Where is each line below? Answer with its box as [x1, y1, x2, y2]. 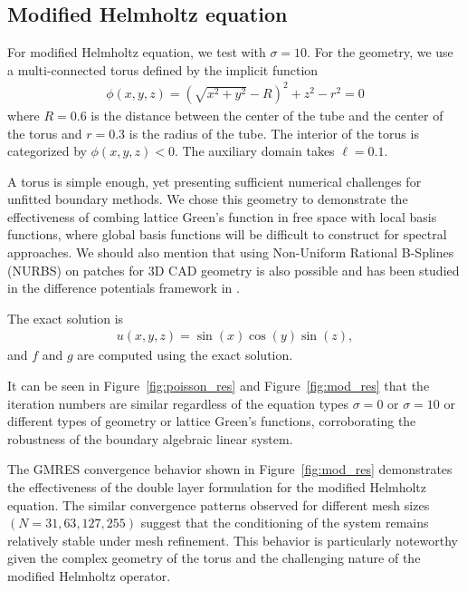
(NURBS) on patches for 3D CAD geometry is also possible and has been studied [7, 260, 460, 279]
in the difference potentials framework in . [7, 278, 240, 297]
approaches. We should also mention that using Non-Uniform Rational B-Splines [7, 243, 454, 262]
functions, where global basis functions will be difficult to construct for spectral [7, 225, 447, 244]
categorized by [7, 141, 87, 160]
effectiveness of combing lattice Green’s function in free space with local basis [7, 207, 437, 226]
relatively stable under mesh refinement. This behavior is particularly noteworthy [7, 530, 458, 549]
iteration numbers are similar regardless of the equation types [7, 393, 349, 412]
